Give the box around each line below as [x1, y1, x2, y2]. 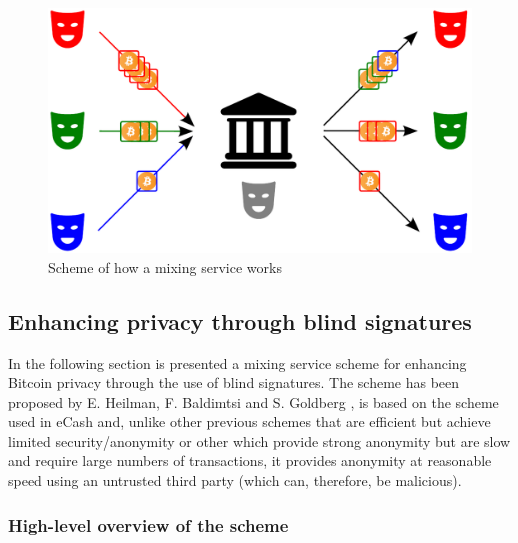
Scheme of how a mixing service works [48, 256, 282, 277]
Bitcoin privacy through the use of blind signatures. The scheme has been [8, 372, 460, 393]
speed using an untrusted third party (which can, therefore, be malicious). [8, 470, 462, 491]
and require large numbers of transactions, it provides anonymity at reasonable [8, 450, 492, 471]
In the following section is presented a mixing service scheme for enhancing [8, 352, 467, 373]
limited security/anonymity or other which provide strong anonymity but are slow [8, 430, 511, 451]
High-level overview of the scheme [8, 512, 289, 537]
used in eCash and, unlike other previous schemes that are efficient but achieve [8, 411, 491, 432]
